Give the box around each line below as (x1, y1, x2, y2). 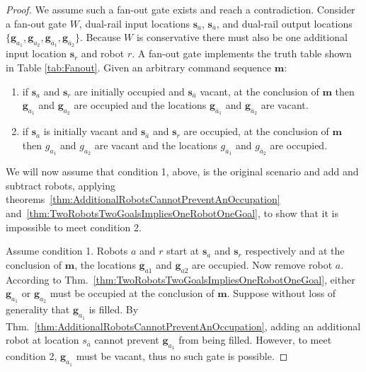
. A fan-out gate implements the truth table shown (132, 46, 352, 61)
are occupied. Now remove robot (192, 257, 333, 272)
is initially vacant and (43, 124, 138, 139)
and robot (81, 46, 125, 61)
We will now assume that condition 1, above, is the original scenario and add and (6, 164, 359, 179)
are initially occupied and (74, 83, 185, 98)
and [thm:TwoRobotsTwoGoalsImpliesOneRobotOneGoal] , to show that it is (6, 205, 339, 220)
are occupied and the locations (74, 98, 207, 112)
